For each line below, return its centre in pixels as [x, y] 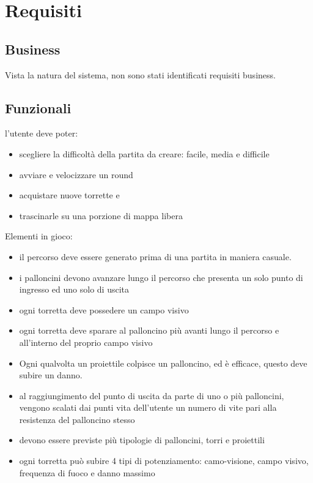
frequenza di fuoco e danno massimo [87, 472]
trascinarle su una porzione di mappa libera [101, 215]
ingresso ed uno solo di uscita [74, 289]
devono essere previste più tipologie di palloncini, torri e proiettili [142, 440]
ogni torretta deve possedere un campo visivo [104, 309]
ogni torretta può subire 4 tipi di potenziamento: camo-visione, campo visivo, [164, 461]
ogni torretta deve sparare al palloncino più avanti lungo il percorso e [149, 330]
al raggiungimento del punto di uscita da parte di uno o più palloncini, [152, 395]
